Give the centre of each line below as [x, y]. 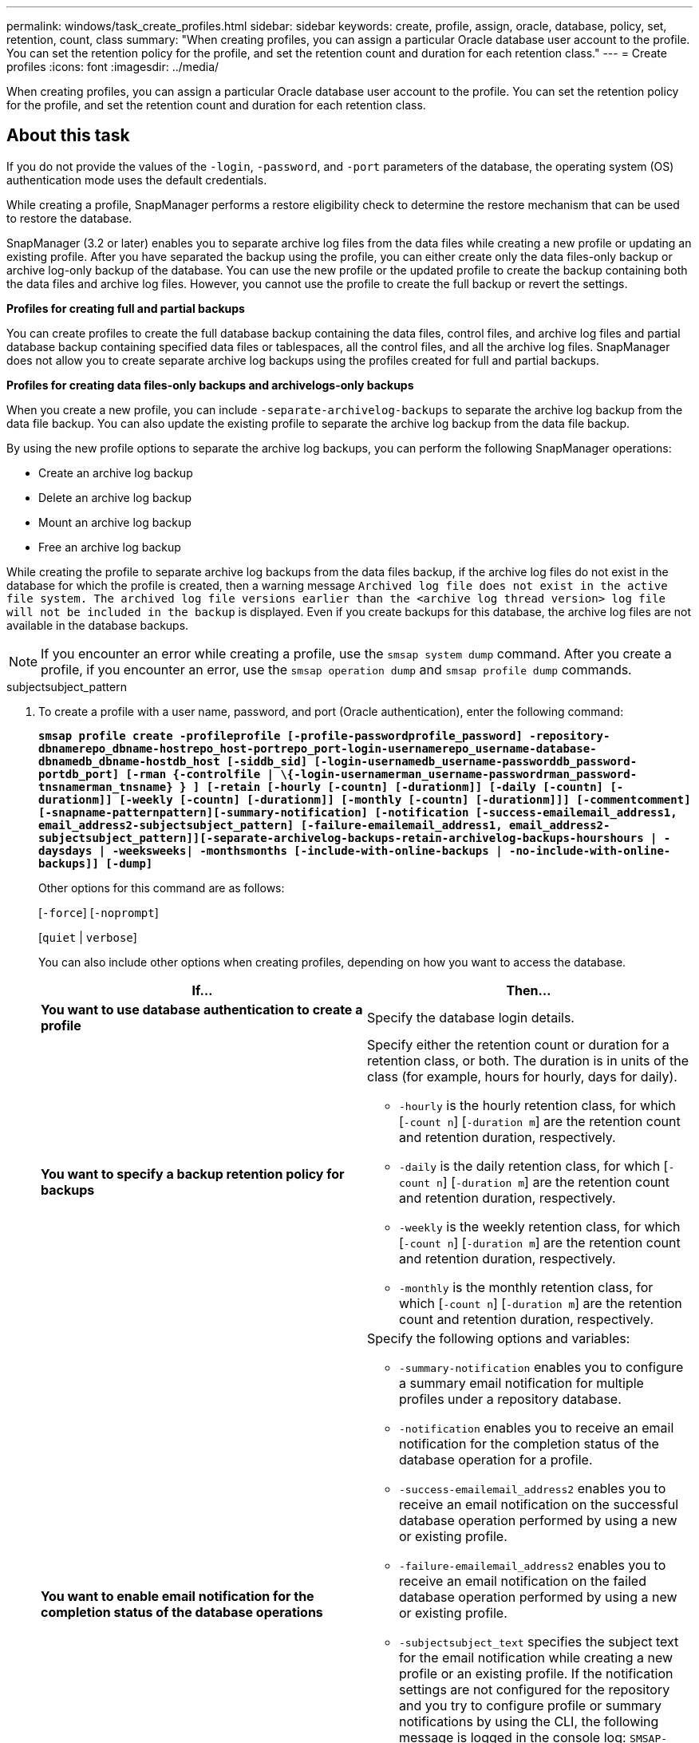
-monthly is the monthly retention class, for [526, 1287]
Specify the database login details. [471, 1017]
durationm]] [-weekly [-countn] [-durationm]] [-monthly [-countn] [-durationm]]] [304, 799]
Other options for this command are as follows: [162, 887]
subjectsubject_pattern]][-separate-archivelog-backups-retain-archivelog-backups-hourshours [341, 838]
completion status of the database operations [182, 1612]
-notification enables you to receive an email [537, 1427]
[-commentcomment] [634, 799]
